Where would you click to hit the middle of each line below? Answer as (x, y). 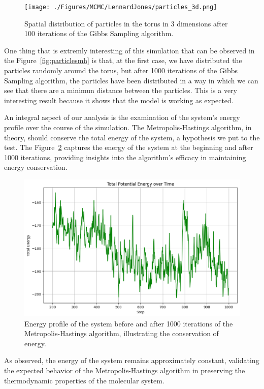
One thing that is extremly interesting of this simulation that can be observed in (129, 50)
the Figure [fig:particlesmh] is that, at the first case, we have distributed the (123, 60)
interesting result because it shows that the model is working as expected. (119, 100)
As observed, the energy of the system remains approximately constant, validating (132, 360)
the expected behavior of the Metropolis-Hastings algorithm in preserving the (125, 370)
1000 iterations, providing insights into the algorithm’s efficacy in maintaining (125, 157)
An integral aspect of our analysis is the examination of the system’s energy (122, 117)
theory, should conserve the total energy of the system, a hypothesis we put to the (132, 137)
